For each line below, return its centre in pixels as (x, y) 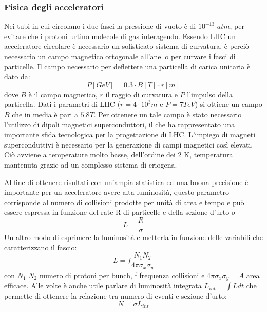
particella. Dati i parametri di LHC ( (62, 104)
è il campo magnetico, (63, 94)
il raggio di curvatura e (141, 94)
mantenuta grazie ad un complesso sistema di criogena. (91, 164)
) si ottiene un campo (228, 104)
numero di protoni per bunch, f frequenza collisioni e (122, 275)
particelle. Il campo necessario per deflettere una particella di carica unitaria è (127, 66)
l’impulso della (210, 94)
